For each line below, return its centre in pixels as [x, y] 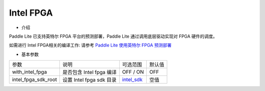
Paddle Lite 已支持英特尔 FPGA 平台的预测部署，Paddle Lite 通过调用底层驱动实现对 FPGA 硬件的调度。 [113, 36]
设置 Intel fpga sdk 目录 [89, 80]
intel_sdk [132, 80]
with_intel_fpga [29, 72]
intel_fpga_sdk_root [35, 80]
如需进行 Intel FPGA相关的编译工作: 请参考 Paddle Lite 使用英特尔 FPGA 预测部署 [90, 45]
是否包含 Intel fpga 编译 [90, 72]
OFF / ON [133, 72]
